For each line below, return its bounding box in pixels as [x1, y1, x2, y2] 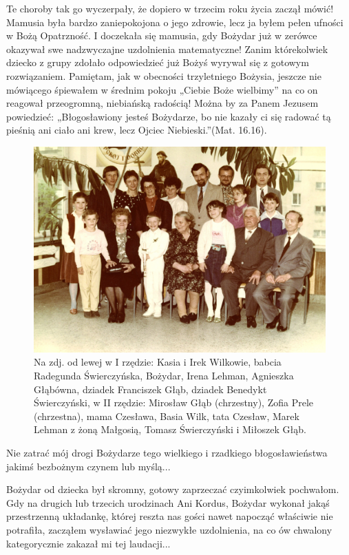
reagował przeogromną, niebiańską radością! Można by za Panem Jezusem [6, 96, 319, 110]
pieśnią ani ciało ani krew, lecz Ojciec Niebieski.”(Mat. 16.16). [6, 123, 267, 137]
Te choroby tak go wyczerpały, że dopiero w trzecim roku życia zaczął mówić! [6, 1, 334, 15]
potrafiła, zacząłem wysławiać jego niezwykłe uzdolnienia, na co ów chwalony [6, 523, 332, 537]
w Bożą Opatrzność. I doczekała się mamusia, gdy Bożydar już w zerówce [6, 28, 317, 43]
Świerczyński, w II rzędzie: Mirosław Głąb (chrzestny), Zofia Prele [34, 395, 313, 410]
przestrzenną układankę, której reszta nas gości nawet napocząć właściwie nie [6, 509, 333, 523]
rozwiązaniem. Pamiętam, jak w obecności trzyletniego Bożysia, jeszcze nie [6, 68, 321, 83]
